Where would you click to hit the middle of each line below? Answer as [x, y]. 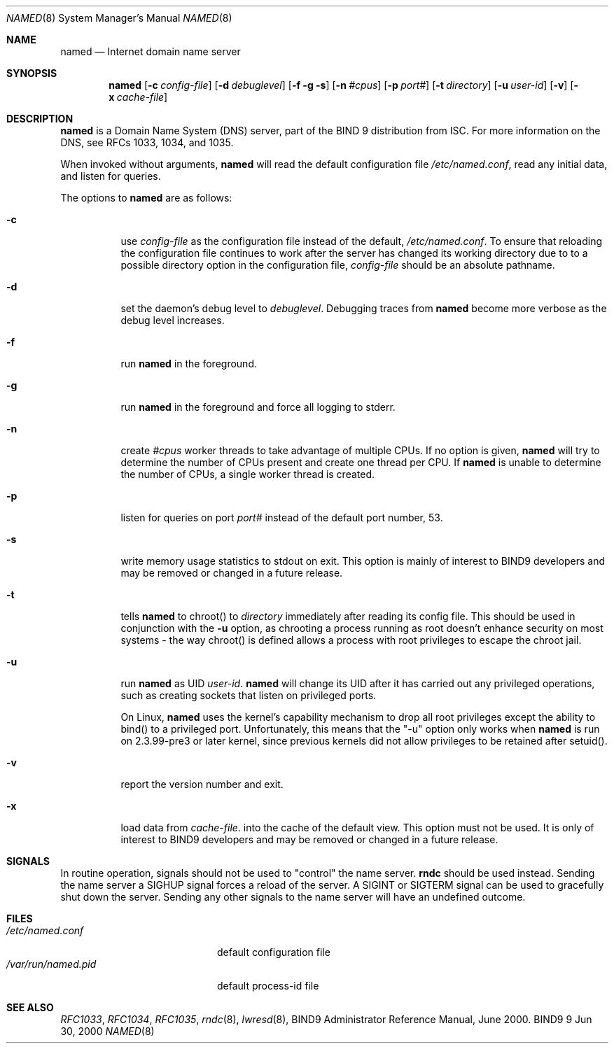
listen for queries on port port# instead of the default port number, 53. [282, 518]
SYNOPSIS [32, 73]
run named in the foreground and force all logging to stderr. [258, 407]
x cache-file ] [138, 97]
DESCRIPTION [40, 119]
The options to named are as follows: [146, 198]
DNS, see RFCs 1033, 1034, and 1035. [147, 142]
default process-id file [268, 986]
